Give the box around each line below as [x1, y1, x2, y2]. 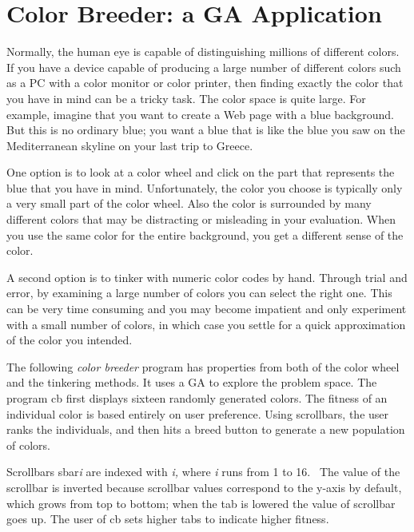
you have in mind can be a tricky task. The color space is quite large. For [6, 89, 366, 106]
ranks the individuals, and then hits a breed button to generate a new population [6, 421, 405, 438]
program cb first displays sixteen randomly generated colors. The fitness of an [6, 390, 388, 406]
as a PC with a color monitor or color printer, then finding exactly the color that [6, 74, 404, 91]
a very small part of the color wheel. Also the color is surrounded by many [6, 195, 372, 212]
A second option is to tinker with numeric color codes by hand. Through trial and [6, 268, 408, 285]
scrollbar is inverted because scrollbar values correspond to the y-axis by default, [6, 478, 402, 495]
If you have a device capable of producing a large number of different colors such [6, 58, 401, 75]
